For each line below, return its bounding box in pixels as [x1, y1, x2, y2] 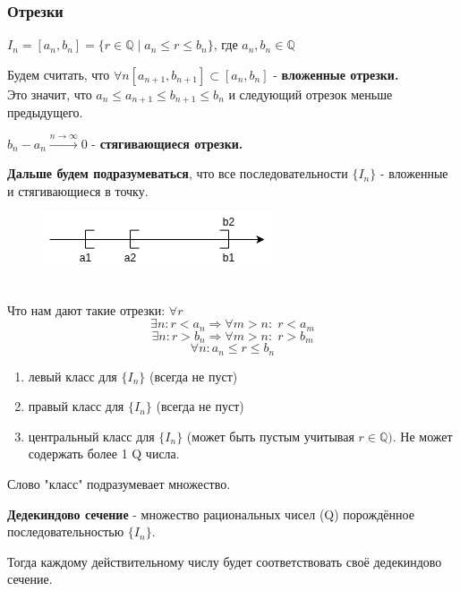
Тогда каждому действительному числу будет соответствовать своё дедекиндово [7, 552, 442, 570]
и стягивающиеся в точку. [7, 181, 149, 200]
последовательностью [7, 522, 124, 541]
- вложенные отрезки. [273, 64, 399, 83]
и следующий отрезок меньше [228, 84, 393, 103]
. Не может [392, 426, 453, 445]
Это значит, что [7, 84, 92, 103]
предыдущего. [7, 103, 83, 122]
